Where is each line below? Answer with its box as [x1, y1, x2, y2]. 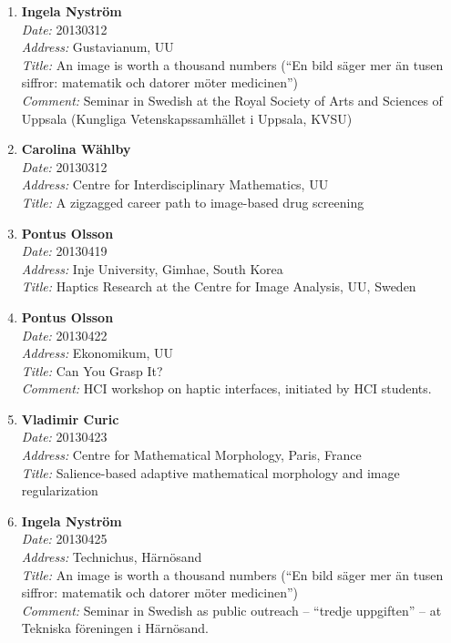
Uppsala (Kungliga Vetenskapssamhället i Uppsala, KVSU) [21, 108, 353, 128]
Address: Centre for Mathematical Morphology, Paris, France [21, 445, 362, 464]
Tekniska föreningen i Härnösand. [21, 618, 210, 638]
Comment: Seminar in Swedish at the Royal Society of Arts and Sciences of [21, 90, 443, 109]
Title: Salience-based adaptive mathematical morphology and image [21, 463, 400, 482]
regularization [21, 481, 98, 500]
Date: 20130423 [21, 427, 108, 446]
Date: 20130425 [21, 529, 108, 548]
